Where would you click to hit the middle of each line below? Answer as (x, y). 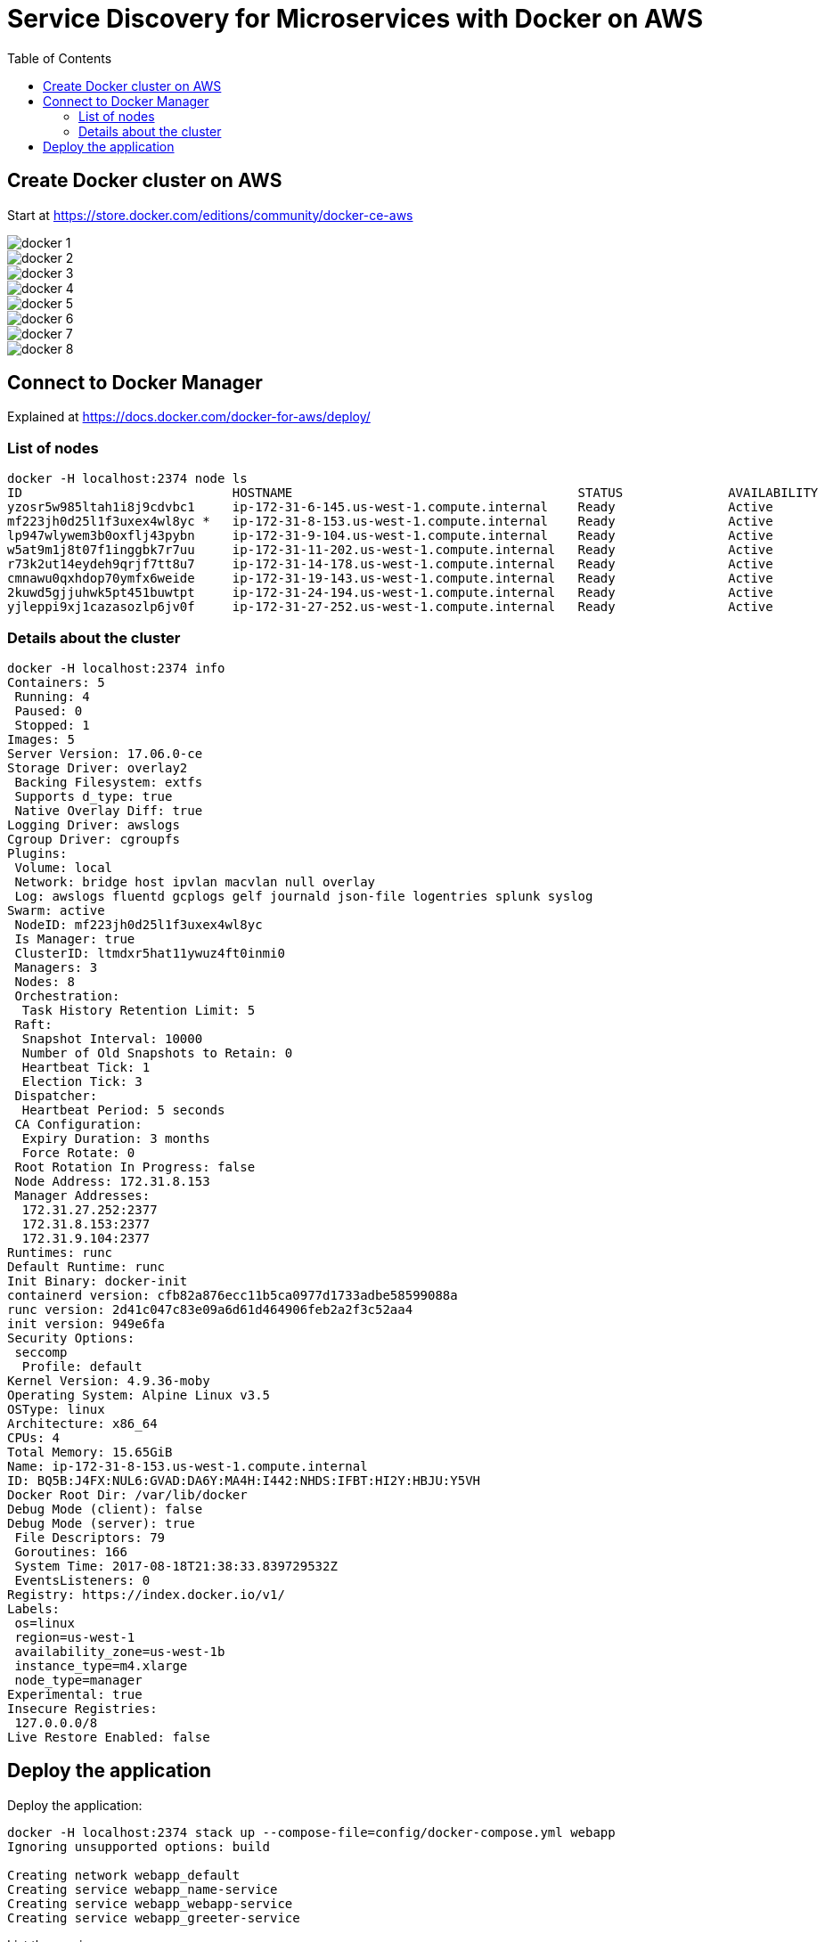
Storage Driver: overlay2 (98, 767)
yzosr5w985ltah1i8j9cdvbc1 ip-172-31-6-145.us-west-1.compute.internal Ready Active (390, 507)
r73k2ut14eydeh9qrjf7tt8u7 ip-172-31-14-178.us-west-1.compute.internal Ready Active (390, 564)
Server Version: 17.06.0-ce (105, 753)
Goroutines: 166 (71, 1551)
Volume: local (64, 867)
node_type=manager (78, 1680)
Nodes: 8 (45, 981)
